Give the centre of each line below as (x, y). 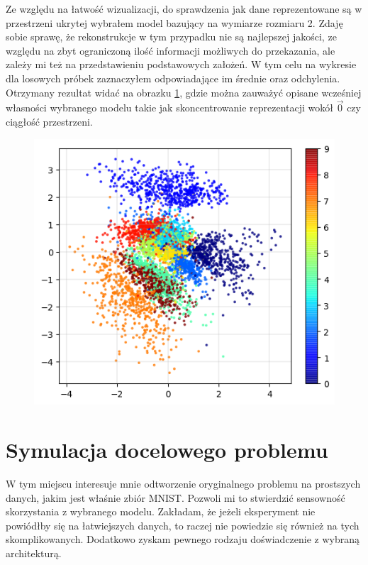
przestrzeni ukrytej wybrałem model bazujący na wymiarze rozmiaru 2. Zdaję (174, 22)
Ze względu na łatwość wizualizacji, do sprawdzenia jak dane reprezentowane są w (184, 9)
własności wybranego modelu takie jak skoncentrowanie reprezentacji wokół (170, 108)
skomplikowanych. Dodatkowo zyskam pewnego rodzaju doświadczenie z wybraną (183, 539)
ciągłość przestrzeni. (49, 121)
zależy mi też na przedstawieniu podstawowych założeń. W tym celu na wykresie (181, 64)
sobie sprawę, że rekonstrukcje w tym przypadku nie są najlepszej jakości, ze (171, 37)
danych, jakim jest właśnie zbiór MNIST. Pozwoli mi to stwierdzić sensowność (175, 497)
